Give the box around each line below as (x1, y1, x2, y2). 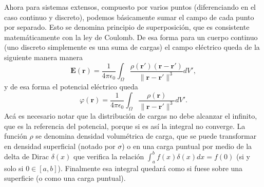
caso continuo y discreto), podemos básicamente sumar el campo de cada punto (4, 11, 254, 22)
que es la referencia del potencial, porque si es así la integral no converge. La (4, 120, 246, 131)
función (4, 130, 27, 141)
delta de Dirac (4, 151, 49, 161)
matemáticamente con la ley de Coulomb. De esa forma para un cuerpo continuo (4, 31, 258, 42)
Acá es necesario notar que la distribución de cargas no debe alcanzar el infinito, (4, 110, 257, 121)
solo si (4, 162, 24, 173)
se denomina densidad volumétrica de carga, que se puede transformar (35, 130, 257, 141)
